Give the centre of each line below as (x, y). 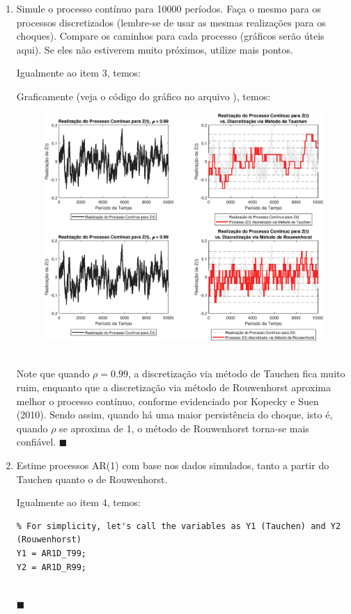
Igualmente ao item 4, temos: (78, 502)
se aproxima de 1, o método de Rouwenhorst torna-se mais (184, 428)
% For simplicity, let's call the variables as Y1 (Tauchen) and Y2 (179, 526)
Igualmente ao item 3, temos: (78, 73)
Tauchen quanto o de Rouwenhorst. (92, 479)
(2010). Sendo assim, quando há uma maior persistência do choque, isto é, (174, 415)
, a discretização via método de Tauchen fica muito (236, 373)
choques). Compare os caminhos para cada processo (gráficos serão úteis (170, 36)
